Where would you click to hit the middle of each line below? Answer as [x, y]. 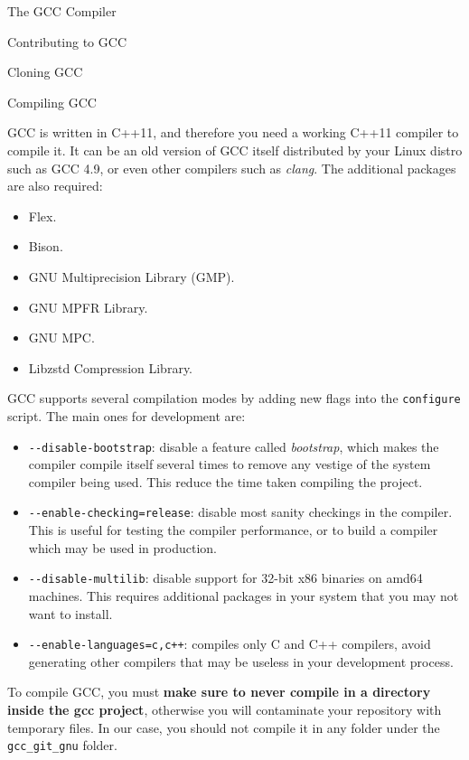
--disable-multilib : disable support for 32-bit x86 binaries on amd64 [225, 578]
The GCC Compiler [62, 11]
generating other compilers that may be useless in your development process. [241, 661]
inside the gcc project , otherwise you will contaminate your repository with [225, 709]
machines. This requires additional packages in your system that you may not [244, 595]
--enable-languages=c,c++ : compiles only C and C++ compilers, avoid [230, 644]
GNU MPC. [61, 338]
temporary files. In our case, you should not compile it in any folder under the [224, 727]
